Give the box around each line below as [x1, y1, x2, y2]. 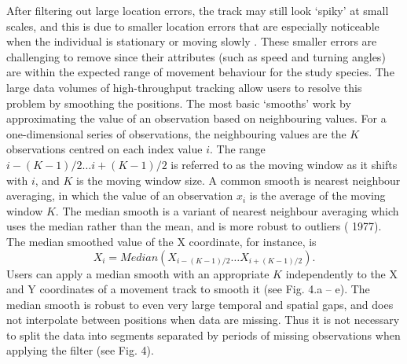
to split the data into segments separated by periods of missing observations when [6, 326, 401, 343]
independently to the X [285, 265, 398, 281]
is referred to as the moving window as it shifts [170, 156, 398, 172]
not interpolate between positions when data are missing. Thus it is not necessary [6, 311, 400, 328]
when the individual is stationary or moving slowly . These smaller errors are [6, 33, 377, 50]
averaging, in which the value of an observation [6, 187, 233, 204]
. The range [210, 141, 266, 157]
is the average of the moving [249, 187, 386, 204]
